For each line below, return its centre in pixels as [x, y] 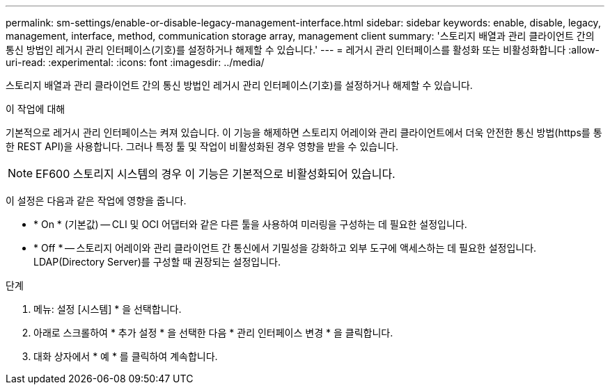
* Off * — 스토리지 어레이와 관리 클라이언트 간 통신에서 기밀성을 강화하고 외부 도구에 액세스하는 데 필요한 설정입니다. [285, 248]
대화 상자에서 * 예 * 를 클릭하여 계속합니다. [126, 356]
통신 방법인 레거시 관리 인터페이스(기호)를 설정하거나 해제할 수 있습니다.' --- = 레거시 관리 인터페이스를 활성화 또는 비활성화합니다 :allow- [303, 50]
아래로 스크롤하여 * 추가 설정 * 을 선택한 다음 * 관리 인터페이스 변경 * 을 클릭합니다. [213, 333]
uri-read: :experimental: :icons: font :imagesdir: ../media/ [135, 62]
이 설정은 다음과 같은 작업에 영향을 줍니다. [96, 201]
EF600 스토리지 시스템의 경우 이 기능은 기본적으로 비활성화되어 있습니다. [216, 174]
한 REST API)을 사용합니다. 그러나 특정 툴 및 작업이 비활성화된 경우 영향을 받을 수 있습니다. [202, 146]
